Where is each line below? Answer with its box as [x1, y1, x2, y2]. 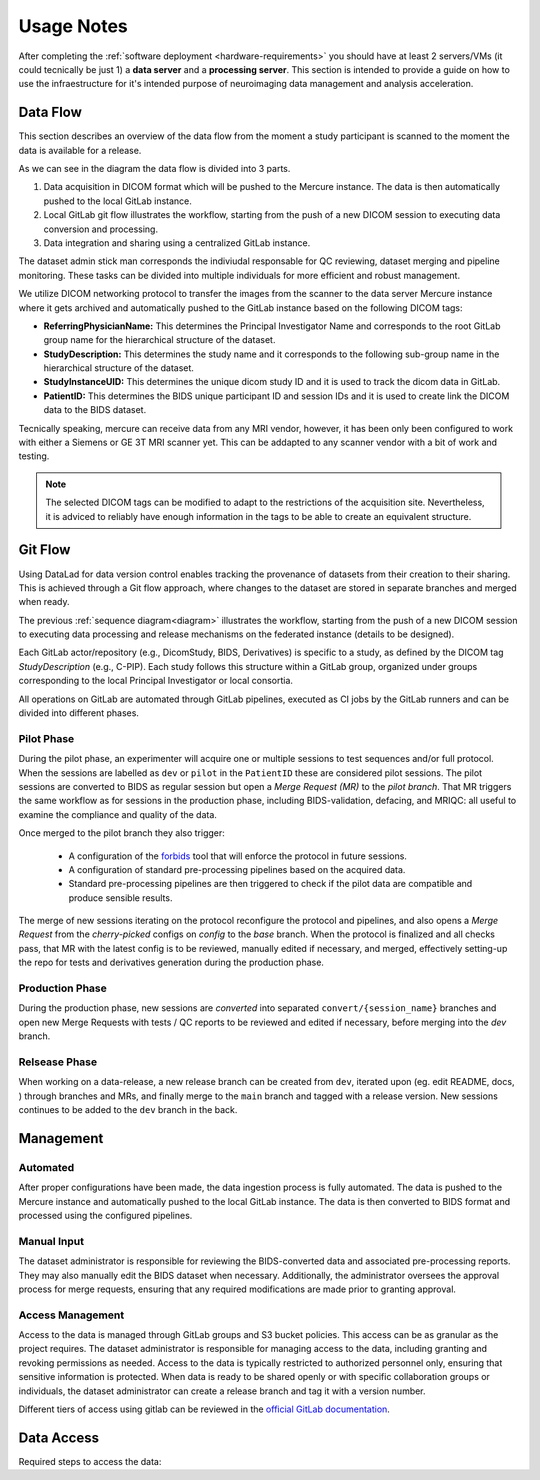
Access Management [18, 1308, 125, 1322]
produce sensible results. [68, 891, 173, 904]
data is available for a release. [18, 144, 142, 156]
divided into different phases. [18, 707, 140, 719]
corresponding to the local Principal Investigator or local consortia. [18, 675, 294, 687]
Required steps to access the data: [18, 1455, 162, 1467]
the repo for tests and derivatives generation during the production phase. [18, 956, 325, 969]
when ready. [18, 596, 70, 608]
